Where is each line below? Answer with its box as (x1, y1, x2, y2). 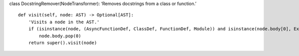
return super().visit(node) (28, 40, 97, 46)
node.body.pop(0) (39, 33, 82, 39)
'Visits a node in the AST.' (28, 19, 100, 25)
